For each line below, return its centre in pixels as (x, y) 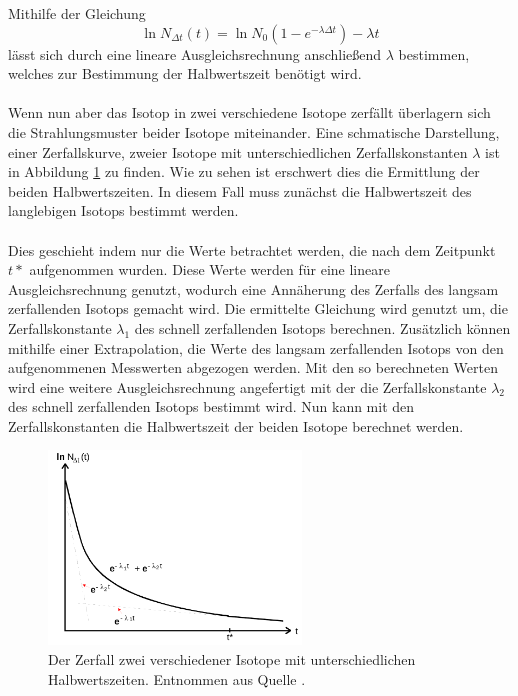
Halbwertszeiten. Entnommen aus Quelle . (177, 678)
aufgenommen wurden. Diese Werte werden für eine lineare (209, 269)
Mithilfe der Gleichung (77, 13)
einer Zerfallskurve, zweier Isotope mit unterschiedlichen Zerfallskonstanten (238, 151)
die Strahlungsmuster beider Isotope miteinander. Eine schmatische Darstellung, (254, 131)
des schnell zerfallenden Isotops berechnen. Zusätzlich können (322, 327)
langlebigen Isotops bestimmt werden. (123, 210)
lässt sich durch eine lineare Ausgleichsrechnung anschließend (195, 53)
